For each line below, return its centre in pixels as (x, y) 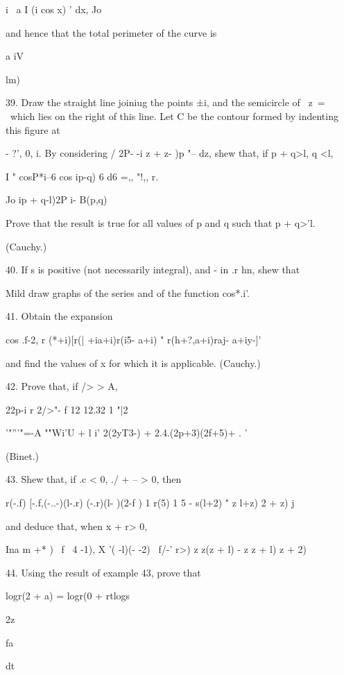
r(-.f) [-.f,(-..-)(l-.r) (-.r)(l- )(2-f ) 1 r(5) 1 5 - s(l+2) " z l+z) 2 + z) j (150, 503)
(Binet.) (23, 455)
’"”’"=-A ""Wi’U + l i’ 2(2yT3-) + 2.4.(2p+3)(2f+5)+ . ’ (127, 433)
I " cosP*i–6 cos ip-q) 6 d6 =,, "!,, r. (82, 176)
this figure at (33, 129)
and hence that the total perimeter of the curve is (111, 32)
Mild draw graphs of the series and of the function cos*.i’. (128, 292)
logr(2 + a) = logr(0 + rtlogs (68, 596)
